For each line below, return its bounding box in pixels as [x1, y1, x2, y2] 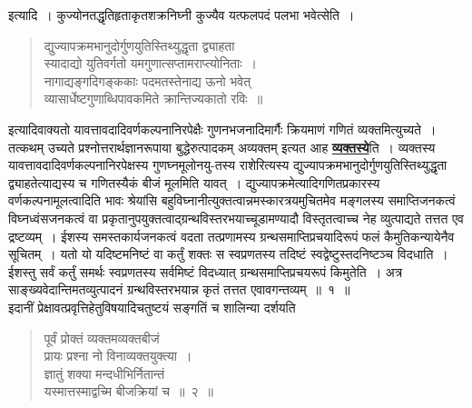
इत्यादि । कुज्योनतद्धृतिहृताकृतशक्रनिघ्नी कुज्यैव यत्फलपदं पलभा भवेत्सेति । [8, 5, 355, 24]
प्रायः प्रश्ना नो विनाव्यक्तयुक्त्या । [44, 346, 192, 365]
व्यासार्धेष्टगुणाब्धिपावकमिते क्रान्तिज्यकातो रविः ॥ [44, 89, 263, 108]
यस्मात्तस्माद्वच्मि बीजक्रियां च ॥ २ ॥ [44, 382, 213, 401]
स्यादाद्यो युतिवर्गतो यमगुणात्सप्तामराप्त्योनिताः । [44, 54, 257, 73]
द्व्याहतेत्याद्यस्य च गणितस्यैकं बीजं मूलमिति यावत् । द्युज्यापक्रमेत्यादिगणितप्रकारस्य [8, 173, 380, 192]
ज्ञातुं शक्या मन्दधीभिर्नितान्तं [44, 363, 165, 383]
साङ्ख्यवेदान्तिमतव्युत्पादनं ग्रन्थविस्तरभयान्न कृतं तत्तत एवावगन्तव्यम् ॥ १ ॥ [8, 280, 350, 299]
